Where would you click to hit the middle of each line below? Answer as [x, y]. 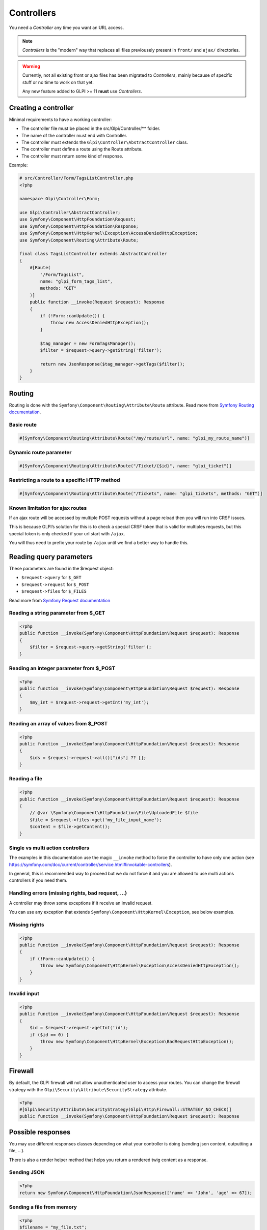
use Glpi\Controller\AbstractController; [70, 213]
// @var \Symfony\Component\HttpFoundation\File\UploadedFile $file [114, 813]
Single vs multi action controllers [49, 848]
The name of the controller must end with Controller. [74, 135]
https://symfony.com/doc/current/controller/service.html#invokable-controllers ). [91, 864]
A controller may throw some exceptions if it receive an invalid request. [81, 903]
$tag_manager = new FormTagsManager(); [88, 343]
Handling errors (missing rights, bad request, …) [68, 893]
